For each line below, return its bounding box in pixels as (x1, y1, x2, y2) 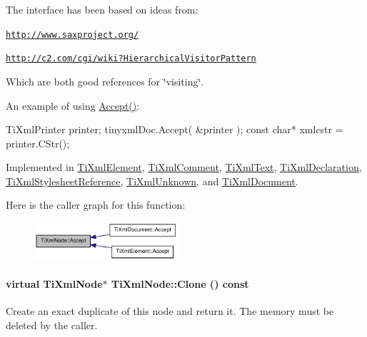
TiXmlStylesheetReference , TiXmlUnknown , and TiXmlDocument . (6, 173, 298, 188)
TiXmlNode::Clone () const (111, 276, 249, 291)
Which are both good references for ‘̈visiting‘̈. (6, 73, 204, 88)
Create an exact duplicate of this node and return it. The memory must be (6, 304, 334, 318)
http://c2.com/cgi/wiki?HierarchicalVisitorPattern (6, 53, 256, 64)
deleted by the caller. (6, 318, 98, 332)
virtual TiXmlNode (6, 276, 103, 291)
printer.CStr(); (6, 135, 70, 150)
